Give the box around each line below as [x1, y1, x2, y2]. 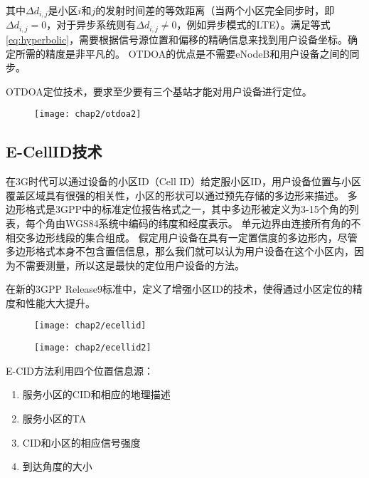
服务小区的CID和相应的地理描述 [22, 387, 171, 402]
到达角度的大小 [22, 459, 92, 474]
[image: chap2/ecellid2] [34, 343, 151, 353]
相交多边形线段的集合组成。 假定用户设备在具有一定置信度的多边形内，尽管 [6, 229, 358, 244]
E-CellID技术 [6, 140, 102, 162]
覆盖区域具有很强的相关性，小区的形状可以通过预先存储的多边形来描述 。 [6, 187, 344, 202]
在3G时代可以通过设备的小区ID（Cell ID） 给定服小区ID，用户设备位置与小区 [6, 174, 362, 189]
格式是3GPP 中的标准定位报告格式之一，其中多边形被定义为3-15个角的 [25, 202, 349, 217]
